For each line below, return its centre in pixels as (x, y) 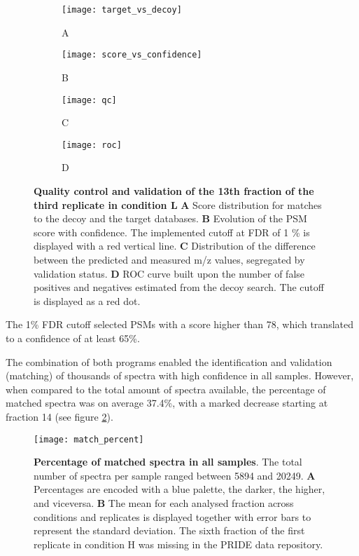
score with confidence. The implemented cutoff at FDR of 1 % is (172, 232)
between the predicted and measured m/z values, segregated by (169, 259)
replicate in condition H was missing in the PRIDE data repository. (178, 544)
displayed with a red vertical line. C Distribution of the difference (175, 246)
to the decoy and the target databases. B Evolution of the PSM (170, 218)
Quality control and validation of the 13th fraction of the (174, 191)
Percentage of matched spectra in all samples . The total (168, 462)
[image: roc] (92, 145)
